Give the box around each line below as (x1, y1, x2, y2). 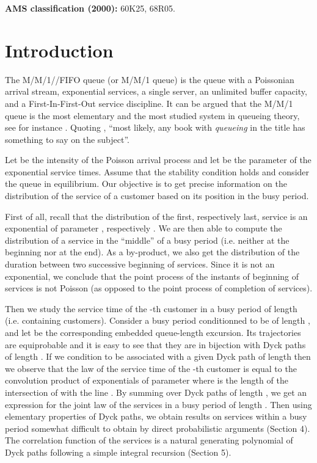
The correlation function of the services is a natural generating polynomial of (5, 434, 293, 447)
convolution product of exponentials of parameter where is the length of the (5, 374, 288, 387)
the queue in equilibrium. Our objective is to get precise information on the (5, 177, 287, 190)
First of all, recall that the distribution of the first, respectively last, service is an (5, 210, 308, 222)
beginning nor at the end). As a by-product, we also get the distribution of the (5, 246, 300, 258)
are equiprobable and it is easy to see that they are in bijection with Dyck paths (5, 338, 306, 351)
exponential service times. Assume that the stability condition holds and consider (5, 165, 310, 178)
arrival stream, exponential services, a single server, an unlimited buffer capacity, (5, 85, 307, 98)
